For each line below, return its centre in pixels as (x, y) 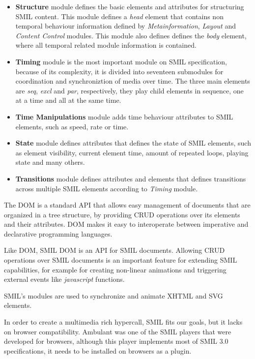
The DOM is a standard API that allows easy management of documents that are (127, 205)
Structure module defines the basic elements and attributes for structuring (130, 6)
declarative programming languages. (58, 233)
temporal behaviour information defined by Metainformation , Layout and (126, 26)
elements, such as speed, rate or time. (72, 126)
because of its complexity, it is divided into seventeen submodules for (119, 71)
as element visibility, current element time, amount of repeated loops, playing (132, 152)
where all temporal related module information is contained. (106, 45)
